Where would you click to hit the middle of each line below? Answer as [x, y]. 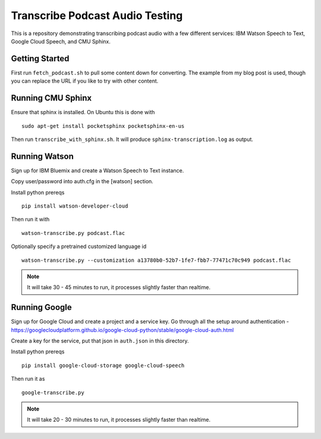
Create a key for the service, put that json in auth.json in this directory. [100, 341]
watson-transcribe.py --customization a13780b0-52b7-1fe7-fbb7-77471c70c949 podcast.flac [156, 260]
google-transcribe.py [53, 392]
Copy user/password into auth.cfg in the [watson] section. [82, 181]
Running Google [42, 307]
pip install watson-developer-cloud [75, 206]
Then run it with [30, 219]
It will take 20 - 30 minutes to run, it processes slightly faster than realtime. [119, 420]
